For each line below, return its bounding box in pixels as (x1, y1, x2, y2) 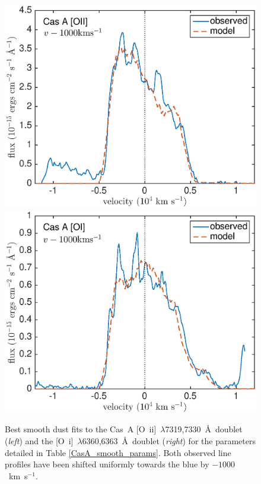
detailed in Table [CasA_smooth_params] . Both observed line (5, 446, 231, 458)
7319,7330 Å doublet (165, 423, 243, 435)
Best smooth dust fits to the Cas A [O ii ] (5, 423, 157, 435)
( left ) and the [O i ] (5, 434, 74, 447)
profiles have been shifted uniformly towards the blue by (5, 458, 209, 470)
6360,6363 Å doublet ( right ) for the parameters (82, 434, 256, 447)
